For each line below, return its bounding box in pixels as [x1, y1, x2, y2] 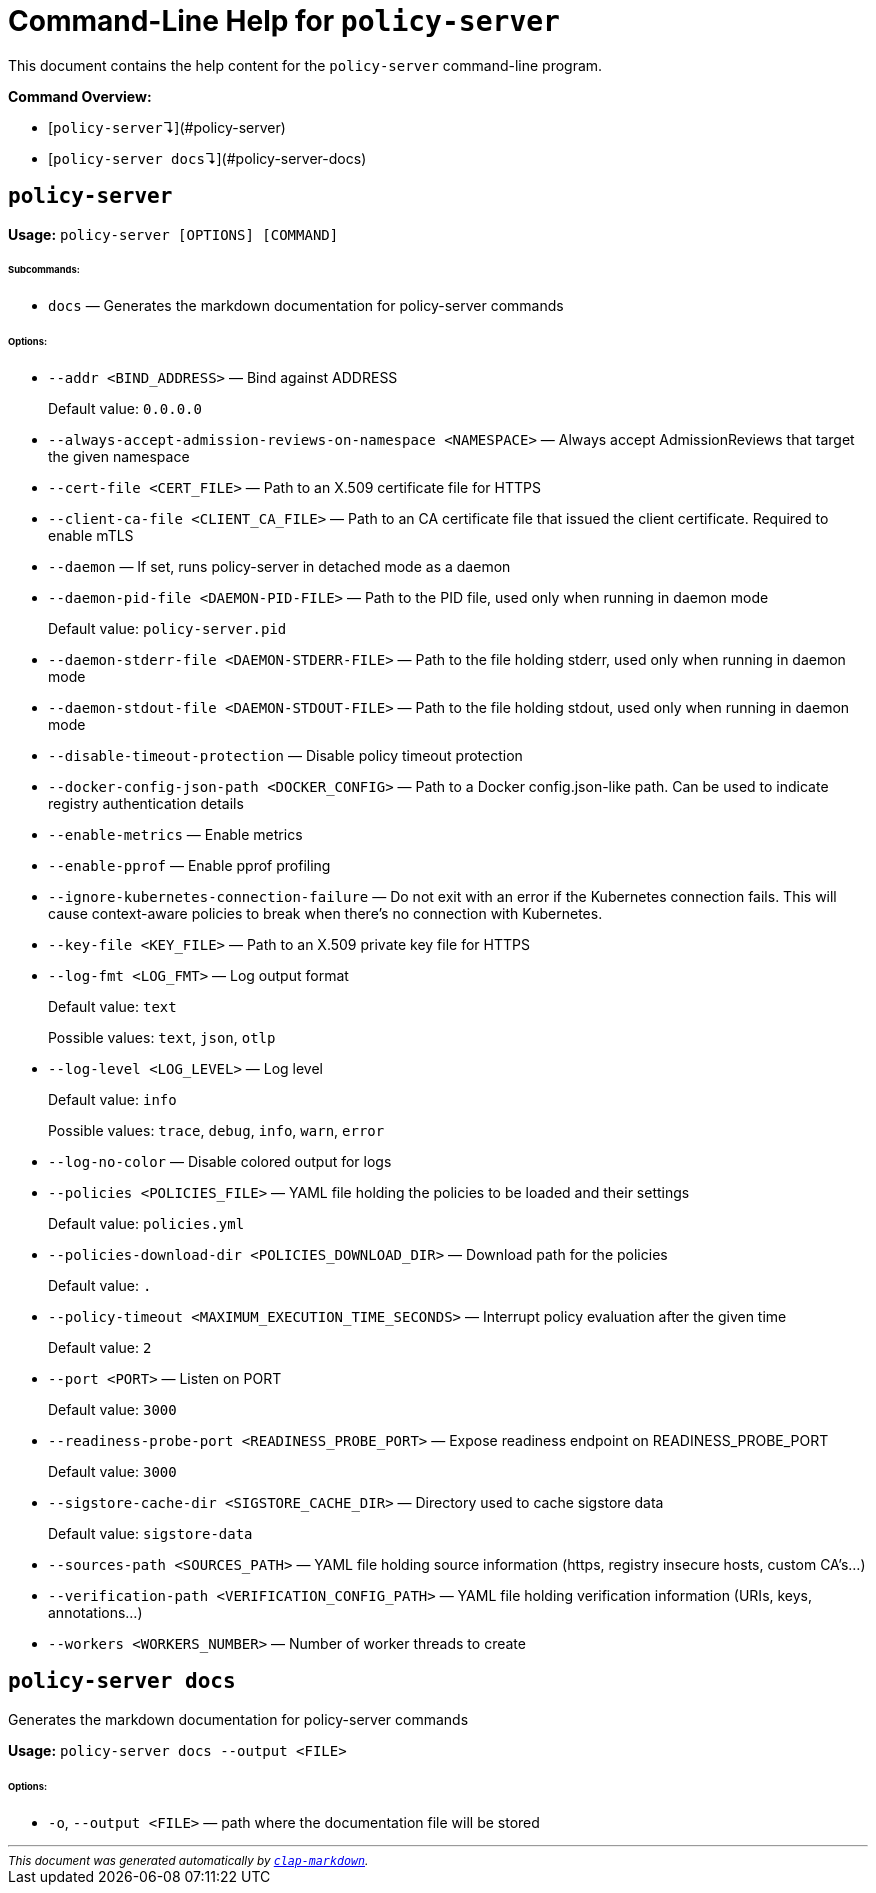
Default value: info [48, 1090, 177, 1108]
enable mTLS [48, 526, 134, 544]
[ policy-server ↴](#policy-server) [48, 118, 286, 136]
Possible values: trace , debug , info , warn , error [48, 1121, 385, 1139]
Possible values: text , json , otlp [48, 1028, 276, 1046]
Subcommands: [8, 264, 80, 276]
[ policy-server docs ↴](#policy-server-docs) [48, 149, 367, 167]
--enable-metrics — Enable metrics [48, 825, 303, 843]
